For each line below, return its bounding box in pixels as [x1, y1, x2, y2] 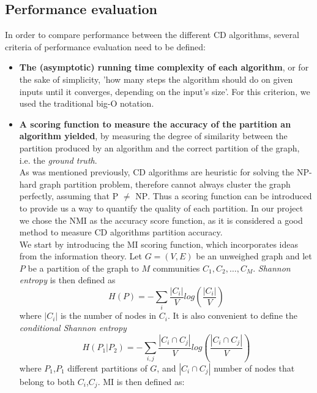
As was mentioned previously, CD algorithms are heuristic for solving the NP [19, 166, 309, 178]
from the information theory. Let [19, 250, 143, 262]
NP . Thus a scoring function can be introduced [135, 189, 312, 202]
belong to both [19, 375, 75, 387]
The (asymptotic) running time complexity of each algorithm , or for [19, 61, 309, 74]
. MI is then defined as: [97, 375, 185, 387]
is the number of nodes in [60, 309, 157, 322]
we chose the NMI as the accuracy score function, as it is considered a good [19, 213, 303, 226]
